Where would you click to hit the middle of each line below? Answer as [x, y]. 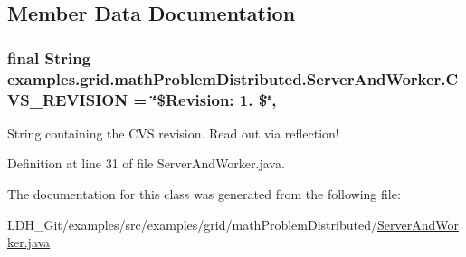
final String [49, 57]
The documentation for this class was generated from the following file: [204, 194]
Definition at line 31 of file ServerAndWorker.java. [146, 163]
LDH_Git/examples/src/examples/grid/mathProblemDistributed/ [192, 224]
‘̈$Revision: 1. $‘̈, [214, 99]
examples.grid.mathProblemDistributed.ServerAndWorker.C [233, 78]
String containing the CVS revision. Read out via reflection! [173, 133]
